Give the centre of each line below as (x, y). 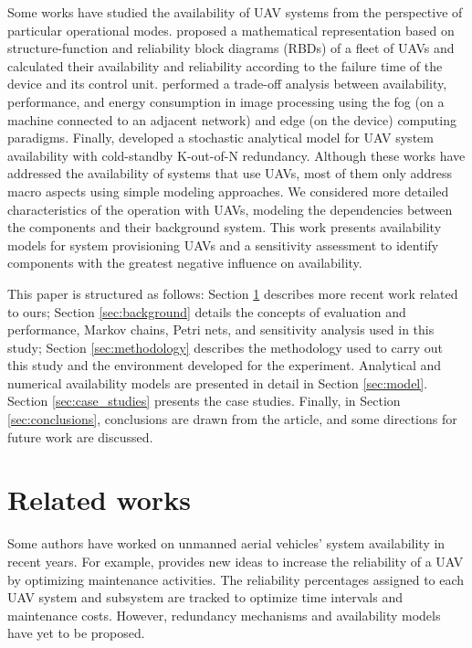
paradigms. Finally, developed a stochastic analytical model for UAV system (220, 138)
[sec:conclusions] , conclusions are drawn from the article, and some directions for (232, 419)
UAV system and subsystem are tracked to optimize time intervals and (205, 597)
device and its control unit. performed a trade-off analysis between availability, (227, 84)
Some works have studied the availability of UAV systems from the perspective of (235, 12)
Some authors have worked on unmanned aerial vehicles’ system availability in (226, 543)
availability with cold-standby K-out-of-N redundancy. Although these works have (236, 155)
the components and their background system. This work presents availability (225, 227)
